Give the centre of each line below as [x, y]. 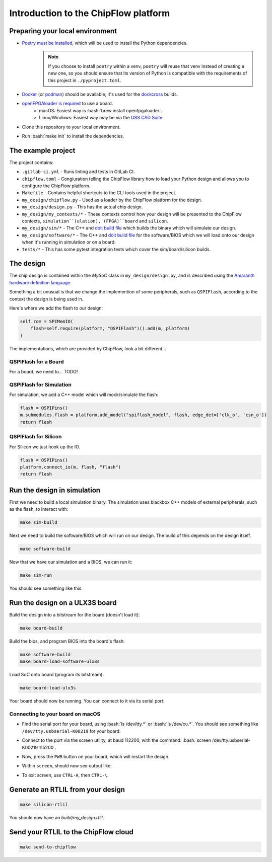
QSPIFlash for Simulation [40, 384]
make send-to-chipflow [48, 847]
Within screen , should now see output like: [67, 766]
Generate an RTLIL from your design [67, 789]
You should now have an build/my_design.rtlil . [57, 817]
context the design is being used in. [46, 299]
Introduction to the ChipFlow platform [90, 13]
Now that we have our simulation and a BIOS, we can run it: [71, 562]
